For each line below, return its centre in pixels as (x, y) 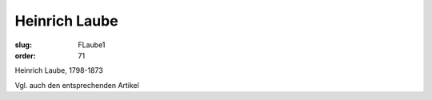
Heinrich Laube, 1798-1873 (59, 70)
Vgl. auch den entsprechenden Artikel (77, 85)
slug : (23, 45)
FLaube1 (92, 45)
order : (25, 55)
